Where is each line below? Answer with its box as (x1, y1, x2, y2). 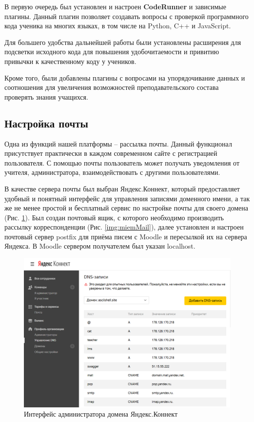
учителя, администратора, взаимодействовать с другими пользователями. (4, 167, 220, 177)
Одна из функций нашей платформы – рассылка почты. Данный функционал (4, 138, 232, 148)
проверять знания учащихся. (4, 91, 88, 102)
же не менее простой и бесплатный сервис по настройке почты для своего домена (4, 203, 249, 213)
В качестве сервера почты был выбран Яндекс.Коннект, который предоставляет (4, 183, 240, 193)
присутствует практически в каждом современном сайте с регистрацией (4, 148, 217, 158)
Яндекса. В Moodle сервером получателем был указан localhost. (4, 241, 195, 251)
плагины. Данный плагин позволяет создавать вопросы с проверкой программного (4, 11, 249, 21)
